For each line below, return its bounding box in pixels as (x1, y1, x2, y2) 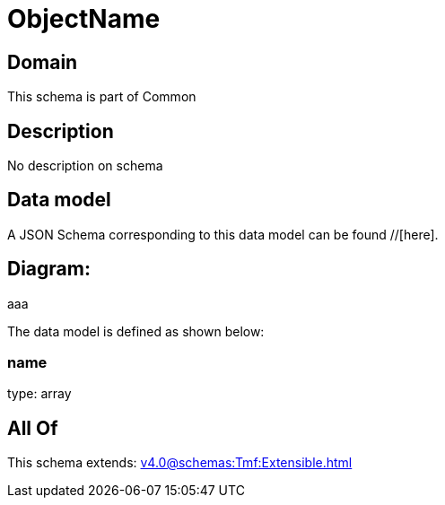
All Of (7, 416, 58, 440)
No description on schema (7, 158, 163, 174)
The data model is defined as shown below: (7, 323, 265, 339)
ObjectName (7, 4, 161, 34)
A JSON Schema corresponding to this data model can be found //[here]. (7, 226, 439, 242)
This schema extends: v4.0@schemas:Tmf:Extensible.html (7, 455, 353, 471)
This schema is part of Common (7, 89, 196, 105)
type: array (7, 386, 72, 402)
